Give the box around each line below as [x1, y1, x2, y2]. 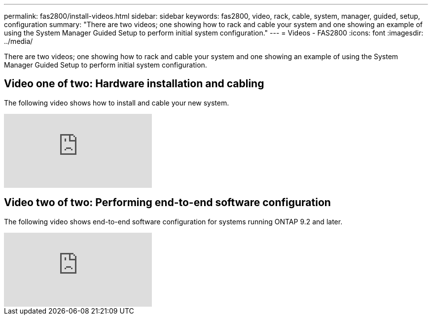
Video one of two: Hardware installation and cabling [4, 77, 264, 90]
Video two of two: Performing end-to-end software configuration [4, 196, 331, 209]
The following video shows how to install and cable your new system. [4, 98, 229, 107]
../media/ [4, 37, 33, 45]
